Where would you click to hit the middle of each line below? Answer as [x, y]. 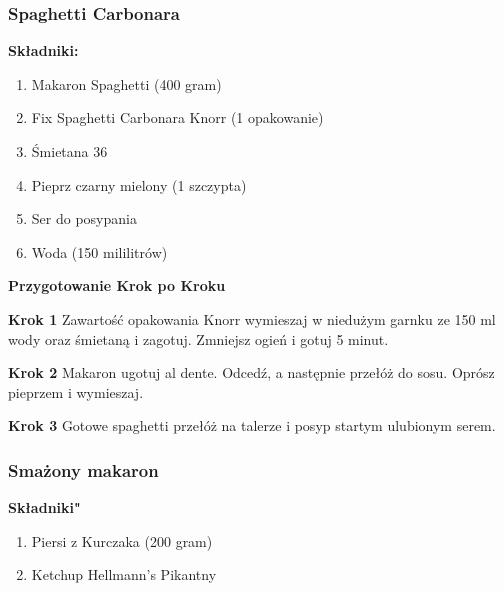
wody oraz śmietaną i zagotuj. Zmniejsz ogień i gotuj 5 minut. [198, 338]
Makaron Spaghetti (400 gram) [126, 83]
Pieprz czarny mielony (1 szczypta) [139, 184]
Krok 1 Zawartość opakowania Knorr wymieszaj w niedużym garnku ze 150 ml [252, 318]
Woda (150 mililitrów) [99, 251]
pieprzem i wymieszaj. [76, 391]
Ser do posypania [84, 218]
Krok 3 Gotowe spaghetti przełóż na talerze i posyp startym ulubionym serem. [252, 425]
